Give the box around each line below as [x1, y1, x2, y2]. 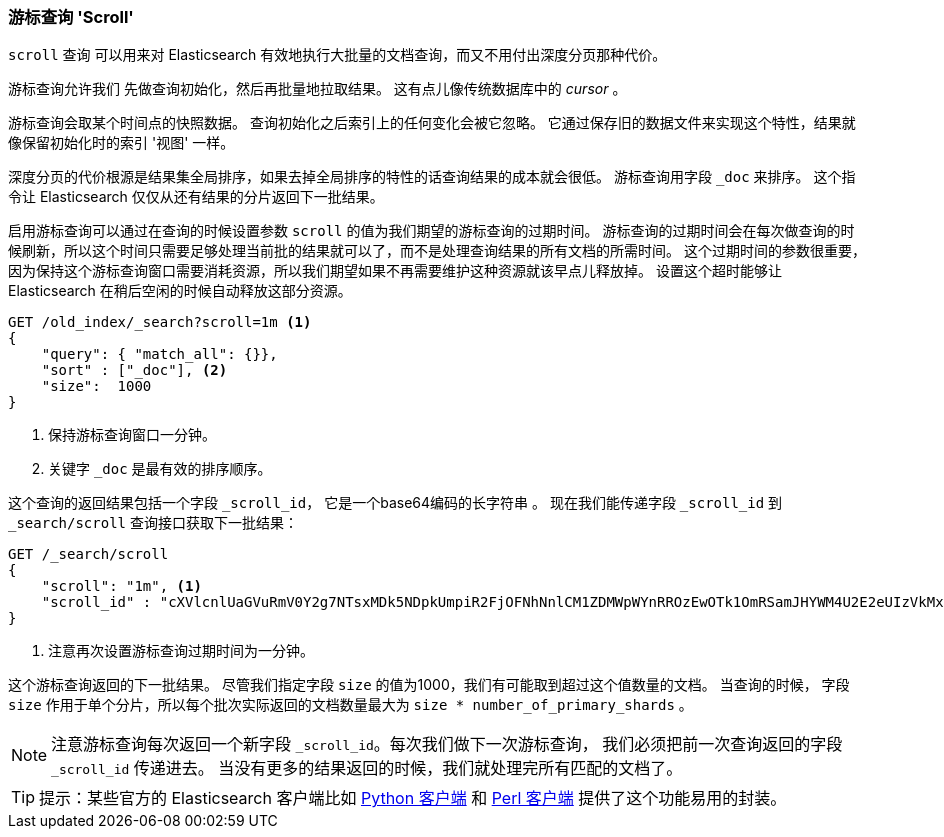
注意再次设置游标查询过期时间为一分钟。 [48, 642, 314, 660]
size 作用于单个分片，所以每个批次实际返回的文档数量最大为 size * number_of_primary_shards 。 [8, 696, 693, 714]
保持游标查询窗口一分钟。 [48, 426, 216, 444]
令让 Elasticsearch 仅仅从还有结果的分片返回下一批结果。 [8, 188, 384, 206]
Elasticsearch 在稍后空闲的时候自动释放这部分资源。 [8, 282, 352, 300]
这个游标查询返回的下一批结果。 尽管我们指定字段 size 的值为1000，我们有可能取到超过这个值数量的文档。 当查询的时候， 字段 [8, 676, 850, 694]
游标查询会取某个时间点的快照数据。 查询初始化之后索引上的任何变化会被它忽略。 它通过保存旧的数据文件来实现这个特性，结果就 [8, 114, 856, 132]
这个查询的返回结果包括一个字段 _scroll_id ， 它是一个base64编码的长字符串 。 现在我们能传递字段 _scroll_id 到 [8, 494, 783, 512]
